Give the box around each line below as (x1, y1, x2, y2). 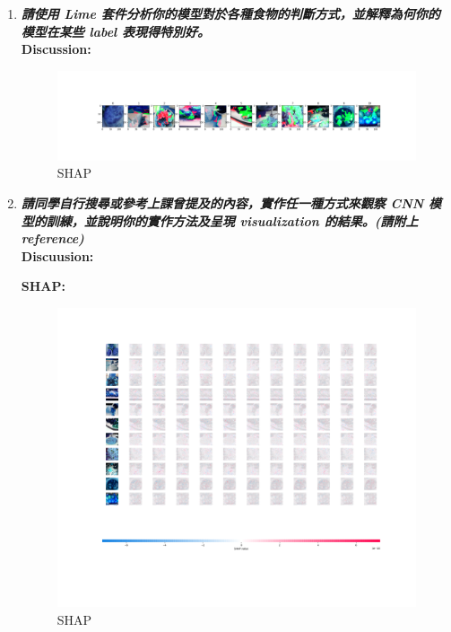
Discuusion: (21, 246, 94, 265)
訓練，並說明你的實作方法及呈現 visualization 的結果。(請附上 (46, 211, 419, 230)
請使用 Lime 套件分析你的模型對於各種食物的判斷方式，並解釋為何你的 (21, 4, 440, 22)
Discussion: (21, 39, 91, 58)
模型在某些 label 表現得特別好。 (21, 22, 211, 40)
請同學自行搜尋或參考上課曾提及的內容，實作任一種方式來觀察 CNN (21, 194, 424, 213)
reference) (21, 229, 84, 248)
